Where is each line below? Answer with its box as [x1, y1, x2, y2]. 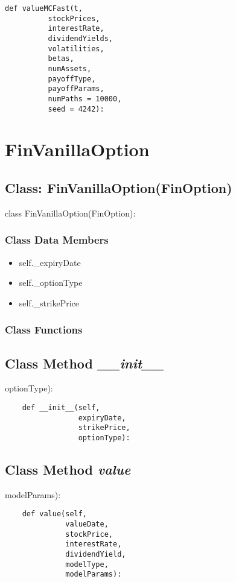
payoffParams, [48, 84, 104, 93]
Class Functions [5, 322, 83, 337]
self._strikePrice [19, 296, 80, 309]
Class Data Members [5, 232, 109, 247]
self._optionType [19, 276, 83, 289]
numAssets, [48, 64, 92, 73]
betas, [48, 54, 74, 63]
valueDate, [65, 520, 109, 529]
